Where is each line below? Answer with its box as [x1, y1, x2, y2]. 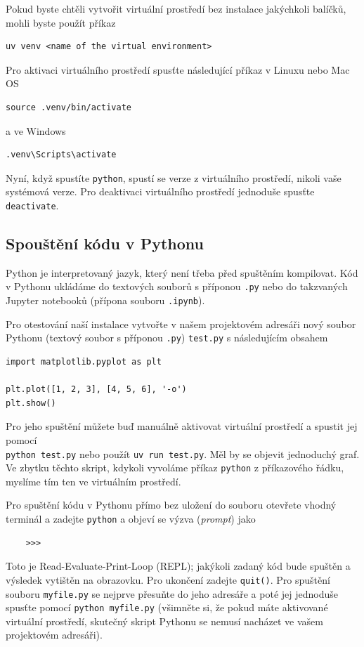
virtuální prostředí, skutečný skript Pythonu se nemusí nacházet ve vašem [6, 613, 323, 628]
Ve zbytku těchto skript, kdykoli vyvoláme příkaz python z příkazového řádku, [6, 460, 344, 475]
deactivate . [6, 198, 59, 212]
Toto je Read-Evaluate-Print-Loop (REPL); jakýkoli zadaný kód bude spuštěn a [6, 558, 351, 573]
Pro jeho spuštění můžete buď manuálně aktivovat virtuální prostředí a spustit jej [6, 419, 358, 433]
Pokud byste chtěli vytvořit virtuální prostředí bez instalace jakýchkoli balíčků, [6, 1, 346, 15]
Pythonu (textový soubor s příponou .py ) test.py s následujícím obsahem [6, 330, 328, 345]
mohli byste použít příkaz [6, 15, 116, 30]
